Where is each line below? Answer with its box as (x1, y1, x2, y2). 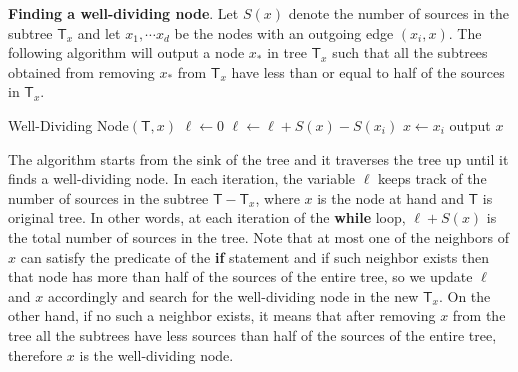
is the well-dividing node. (79, 344, 234, 365)
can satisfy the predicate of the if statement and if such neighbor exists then (20, 246, 490, 267)
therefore (8, 344, 63, 365)
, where (255, 187, 300, 208)
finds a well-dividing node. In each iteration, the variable (8, 168, 356, 189)
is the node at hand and (317, 187, 464, 208)
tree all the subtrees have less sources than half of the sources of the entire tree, (8, 324, 497, 345)
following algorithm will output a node (8, 42, 245, 63)
